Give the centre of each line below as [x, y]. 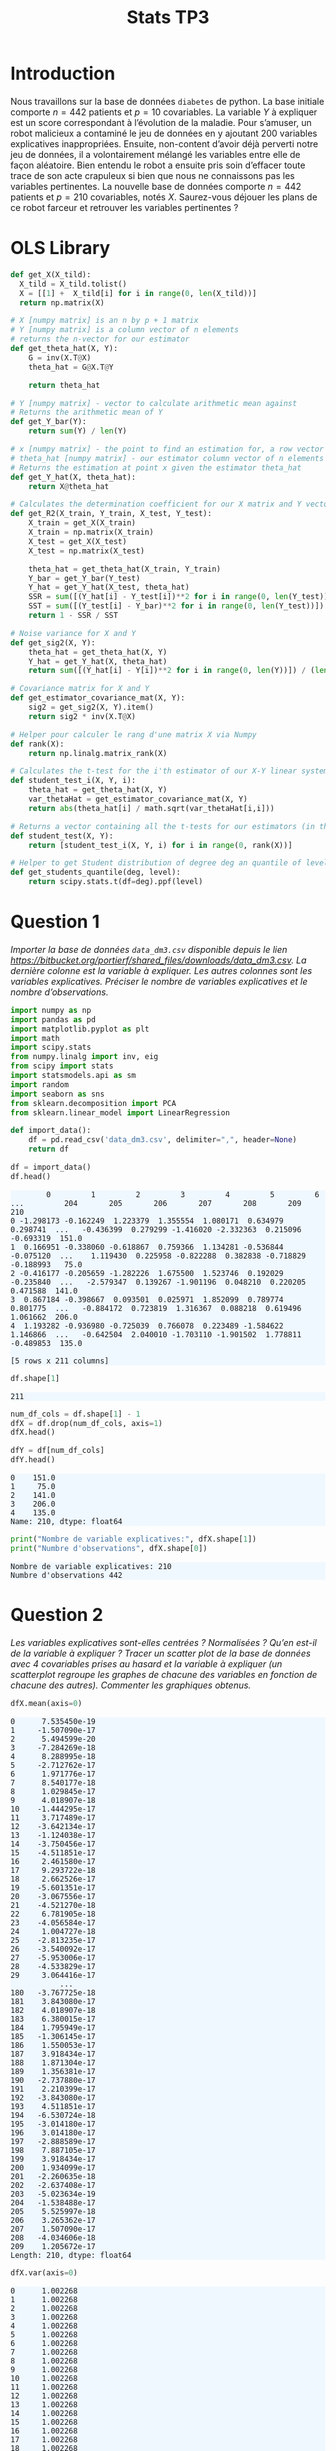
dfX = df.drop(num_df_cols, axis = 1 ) [86, 1423]
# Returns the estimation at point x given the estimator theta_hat [156, 467]
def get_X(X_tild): [51, 274]
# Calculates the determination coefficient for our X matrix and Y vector [171, 504]
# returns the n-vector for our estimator [100, 339]
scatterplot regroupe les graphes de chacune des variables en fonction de [164, 1674]
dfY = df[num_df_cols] [57, 1451]
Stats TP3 [168, 17]
